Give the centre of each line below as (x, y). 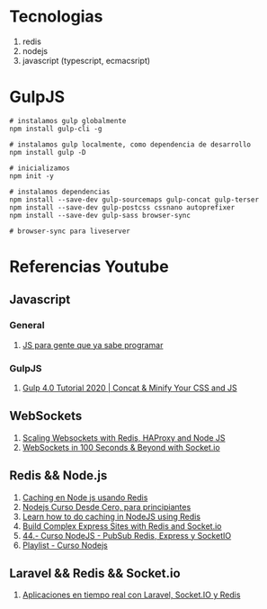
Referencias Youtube (89, 267)
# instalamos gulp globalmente (68, 121)
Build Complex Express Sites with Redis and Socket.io (122, 526)
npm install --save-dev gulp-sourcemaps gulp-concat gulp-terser (134, 200)
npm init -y (31, 176)
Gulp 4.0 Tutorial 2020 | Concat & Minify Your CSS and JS (129, 388)
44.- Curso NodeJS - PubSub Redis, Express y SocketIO (127, 535)
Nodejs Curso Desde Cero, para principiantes (107, 506)
